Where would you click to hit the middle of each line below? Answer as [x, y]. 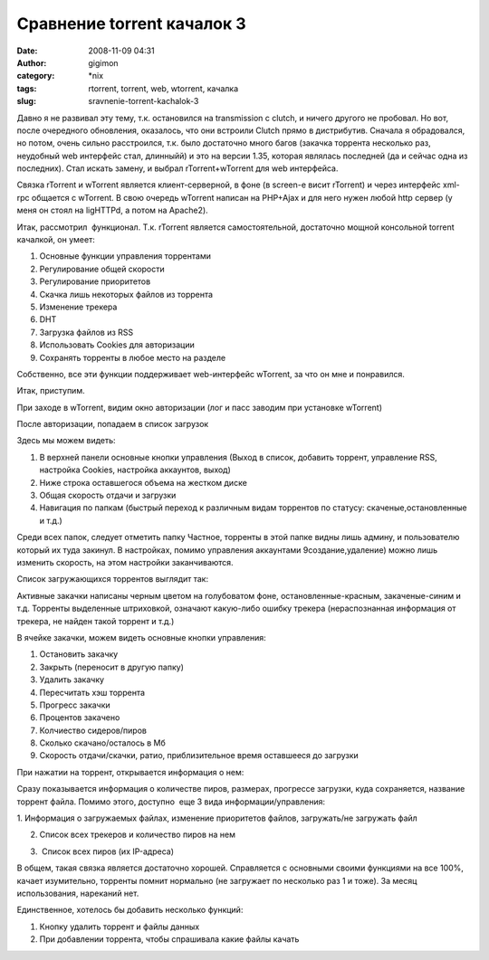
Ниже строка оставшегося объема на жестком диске [144, 482]
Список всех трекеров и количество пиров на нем [137, 835]
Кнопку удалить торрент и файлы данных [120, 927]
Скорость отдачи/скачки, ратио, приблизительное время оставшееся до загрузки [199, 756]
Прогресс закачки [75, 705]
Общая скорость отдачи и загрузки [108, 495]
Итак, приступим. [51, 391]
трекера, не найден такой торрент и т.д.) [96, 621]
